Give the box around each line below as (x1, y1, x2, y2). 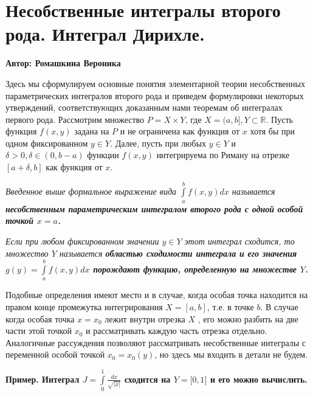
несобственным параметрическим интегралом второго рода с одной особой (5, 202, 303, 215)
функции (87, 148, 119, 161)
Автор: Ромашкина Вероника (5, 57, 121, 69)
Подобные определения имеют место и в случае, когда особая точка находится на (5, 288, 308, 301)
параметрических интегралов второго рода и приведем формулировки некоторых (5, 89, 304, 102)
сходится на (124, 372, 171, 385)
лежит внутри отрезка (105, 312, 185, 325)
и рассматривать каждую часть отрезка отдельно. (86, 324, 267, 337)
